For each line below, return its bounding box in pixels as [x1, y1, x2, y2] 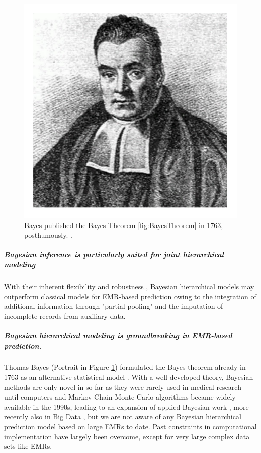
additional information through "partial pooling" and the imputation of [4, 301, 223, 311]
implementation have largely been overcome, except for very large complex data [4, 431, 250, 441]
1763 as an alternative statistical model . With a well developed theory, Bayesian [4, 372, 253, 382]
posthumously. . [24, 230, 72, 240]
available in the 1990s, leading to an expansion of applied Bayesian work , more [4, 401, 249, 412]
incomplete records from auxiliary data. [4, 310, 126, 321]
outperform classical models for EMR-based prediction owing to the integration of [4, 291, 256, 301]
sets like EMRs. [4, 441, 52, 451]
